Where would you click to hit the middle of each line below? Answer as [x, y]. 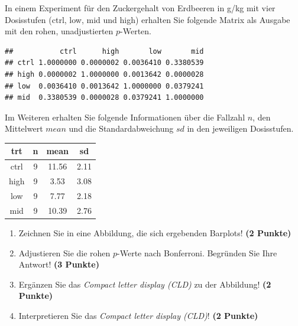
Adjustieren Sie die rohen [64, 252]
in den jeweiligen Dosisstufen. [240, 128]
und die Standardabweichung [121, 128]
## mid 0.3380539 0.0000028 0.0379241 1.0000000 [104, 98]
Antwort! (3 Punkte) [59, 264]
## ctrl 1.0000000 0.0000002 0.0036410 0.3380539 [104, 63]
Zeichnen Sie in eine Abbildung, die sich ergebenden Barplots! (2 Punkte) [155, 232]
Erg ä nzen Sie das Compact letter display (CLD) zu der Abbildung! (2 [145, 284]
